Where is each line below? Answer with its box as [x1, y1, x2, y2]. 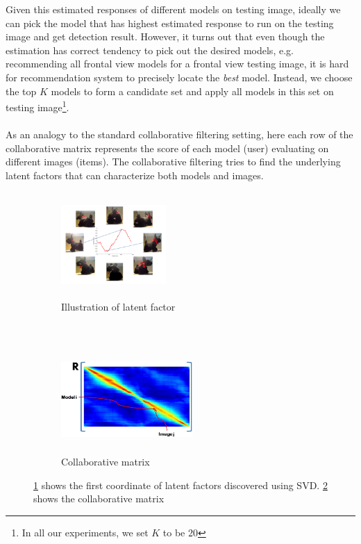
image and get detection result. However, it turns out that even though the [6, 29, 325, 44]
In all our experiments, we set [22, 525, 149, 539]
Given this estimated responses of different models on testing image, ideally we [6, 2, 341, 16]
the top [6, 83, 37, 98]
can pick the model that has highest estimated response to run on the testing [6, 15, 334, 30]
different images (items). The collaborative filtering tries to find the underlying [6, 154, 341, 169]
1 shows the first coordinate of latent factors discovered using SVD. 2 [33, 477, 328, 492]
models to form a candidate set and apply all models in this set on [51, 83, 334, 98]
